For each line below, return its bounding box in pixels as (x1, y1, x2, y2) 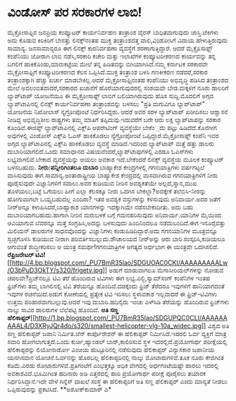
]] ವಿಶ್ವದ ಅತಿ (201, 321, 230, 330)
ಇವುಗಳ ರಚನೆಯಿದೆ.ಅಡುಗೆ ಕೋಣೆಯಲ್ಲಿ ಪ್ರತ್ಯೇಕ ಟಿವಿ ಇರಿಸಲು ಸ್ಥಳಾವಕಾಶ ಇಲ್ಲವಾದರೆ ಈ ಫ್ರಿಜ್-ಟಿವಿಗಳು (7, 289, 217, 298)
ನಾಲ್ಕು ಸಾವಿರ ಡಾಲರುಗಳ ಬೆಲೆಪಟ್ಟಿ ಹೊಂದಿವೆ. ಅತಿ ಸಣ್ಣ (7, 305, 119, 314)
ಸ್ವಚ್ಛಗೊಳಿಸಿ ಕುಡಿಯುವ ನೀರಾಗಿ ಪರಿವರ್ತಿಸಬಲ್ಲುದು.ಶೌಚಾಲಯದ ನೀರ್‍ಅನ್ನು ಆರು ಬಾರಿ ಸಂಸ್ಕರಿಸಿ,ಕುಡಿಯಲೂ (7, 234, 225, 243)
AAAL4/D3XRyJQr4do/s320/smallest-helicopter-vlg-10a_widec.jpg (7, 321, 202, 330)
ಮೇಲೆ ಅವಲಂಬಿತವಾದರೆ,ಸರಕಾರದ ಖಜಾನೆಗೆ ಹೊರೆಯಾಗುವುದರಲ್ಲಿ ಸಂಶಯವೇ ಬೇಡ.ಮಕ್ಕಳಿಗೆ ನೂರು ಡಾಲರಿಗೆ (7, 83, 229, 92)
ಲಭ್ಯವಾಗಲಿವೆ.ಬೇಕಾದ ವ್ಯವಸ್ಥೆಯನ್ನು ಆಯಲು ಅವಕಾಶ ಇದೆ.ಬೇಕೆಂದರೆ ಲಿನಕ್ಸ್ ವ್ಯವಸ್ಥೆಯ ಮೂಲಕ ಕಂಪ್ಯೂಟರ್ (7, 155, 224, 163)
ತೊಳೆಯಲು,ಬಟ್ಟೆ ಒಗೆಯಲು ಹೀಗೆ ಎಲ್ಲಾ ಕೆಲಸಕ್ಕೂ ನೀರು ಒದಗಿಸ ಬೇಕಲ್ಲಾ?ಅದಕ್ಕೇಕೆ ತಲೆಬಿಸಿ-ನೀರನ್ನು (7, 186, 206, 195)
